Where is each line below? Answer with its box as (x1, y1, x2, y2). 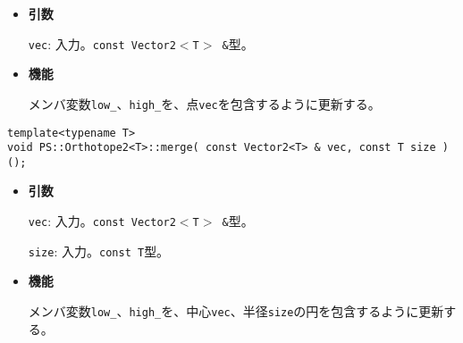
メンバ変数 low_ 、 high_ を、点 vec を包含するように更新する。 (28, 94, 381, 113)
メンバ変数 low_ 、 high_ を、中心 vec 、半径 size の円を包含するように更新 (28, 301, 444, 320)
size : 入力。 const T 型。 (28, 241, 170, 260)
